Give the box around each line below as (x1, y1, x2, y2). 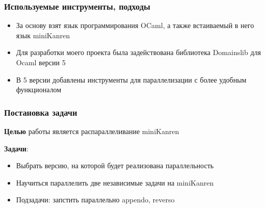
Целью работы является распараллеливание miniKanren (4, 126, 179, 136)
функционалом (16, 84, 62, 95)
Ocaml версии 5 (16, 57, 66, 67)
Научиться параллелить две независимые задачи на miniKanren (16, 177, 214, 188)
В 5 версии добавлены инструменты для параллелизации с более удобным (16, 74, 247, 85)
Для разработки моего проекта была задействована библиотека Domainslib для (16, 47, 261, 58)
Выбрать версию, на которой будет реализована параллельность (16, 160, 214, 171)
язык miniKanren (16, 30, 70, 40)
